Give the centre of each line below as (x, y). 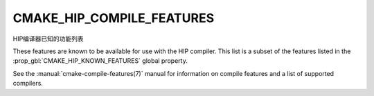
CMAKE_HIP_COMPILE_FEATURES (114, 18)
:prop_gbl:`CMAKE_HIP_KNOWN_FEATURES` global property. (100, 61)
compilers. (28, 84)
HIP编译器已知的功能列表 (48, 39)
